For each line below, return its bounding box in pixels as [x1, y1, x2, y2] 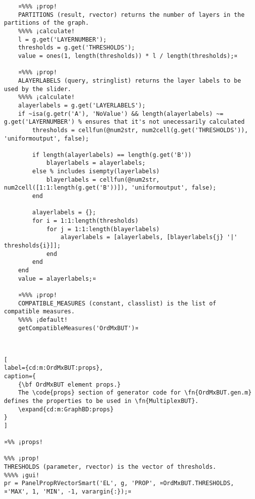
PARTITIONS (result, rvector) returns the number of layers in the [18, 11, 245, 18]
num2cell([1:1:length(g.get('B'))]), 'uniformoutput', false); [4, 184, 216, 192]
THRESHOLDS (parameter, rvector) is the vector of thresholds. [4, 463, 216, 471]
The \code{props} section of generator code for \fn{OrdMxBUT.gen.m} [18, 389, 252, 397]
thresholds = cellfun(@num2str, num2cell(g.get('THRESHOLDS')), [32, 126, 248, 134]
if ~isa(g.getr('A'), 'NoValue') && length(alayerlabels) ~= [18, 110, 223, 117]
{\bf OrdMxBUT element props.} [18, 381, 121, 388]
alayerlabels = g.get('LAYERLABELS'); [18, 101, 146, 109]
